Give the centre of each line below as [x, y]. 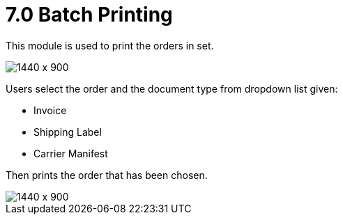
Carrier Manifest [71, 153]
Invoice [50, 110]
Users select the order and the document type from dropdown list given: [172, 88]
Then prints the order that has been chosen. [107, 175]
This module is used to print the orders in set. [110, 45]
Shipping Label [68, 132]
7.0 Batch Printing [89, 15]
